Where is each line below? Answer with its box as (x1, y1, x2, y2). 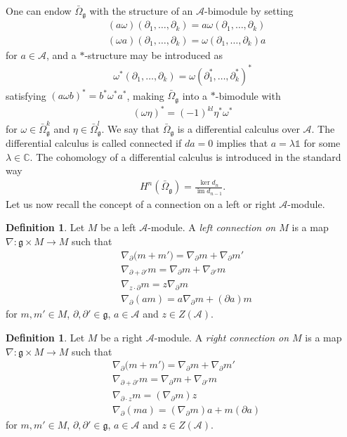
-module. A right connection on (154, 330, 289, 344)
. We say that (101, 121, 159, 136)
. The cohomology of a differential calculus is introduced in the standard (30, 149, 341, 164)
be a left (100, 220, 136, 235)
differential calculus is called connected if (6, 136, 182, 150)
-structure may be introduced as (84, 47, 223, 62)
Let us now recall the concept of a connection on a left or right (6, 196, 276, 211)
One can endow (6, 4, 72, 18)
